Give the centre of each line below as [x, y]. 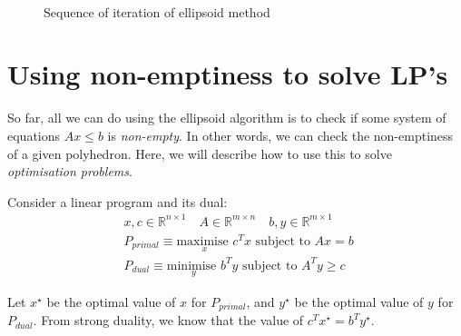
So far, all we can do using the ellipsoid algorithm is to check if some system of [227, 118]
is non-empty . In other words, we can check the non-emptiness [280, 135]
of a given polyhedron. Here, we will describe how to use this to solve [200, 153]
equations [34, 135]
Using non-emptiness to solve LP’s [228, 74]
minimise [191, 266]
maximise [202, 241]
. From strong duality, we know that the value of [168, 320]
